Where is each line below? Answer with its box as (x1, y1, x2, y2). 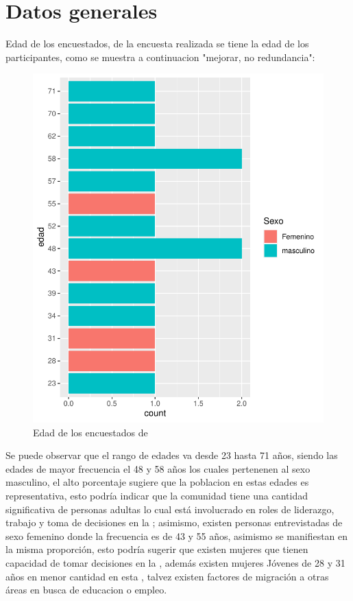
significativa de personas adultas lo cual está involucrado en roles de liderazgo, (5, 502, 334, 516)
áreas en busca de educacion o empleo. (5, 582, 167, 597)
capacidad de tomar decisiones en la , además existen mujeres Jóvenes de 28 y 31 (5, 556, 345, 570)
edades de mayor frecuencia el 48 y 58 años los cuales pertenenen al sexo (5, 461, 311, 475)
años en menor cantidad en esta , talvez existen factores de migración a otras (5, 569, 329, 583)
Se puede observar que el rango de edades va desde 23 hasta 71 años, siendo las (5, 448, 338, 462)
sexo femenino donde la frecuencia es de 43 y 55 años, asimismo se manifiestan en (5, 528, 348, 543)
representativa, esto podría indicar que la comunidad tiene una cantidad (5, 488, 308, 503)
